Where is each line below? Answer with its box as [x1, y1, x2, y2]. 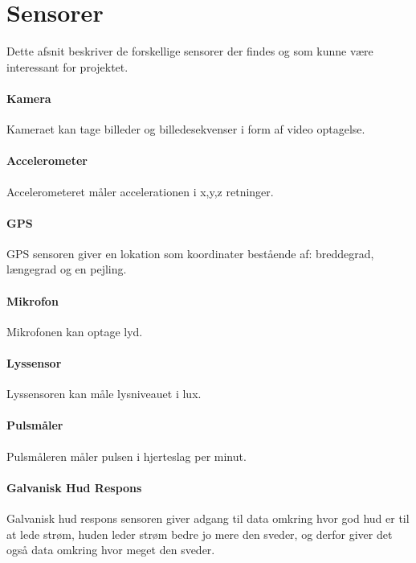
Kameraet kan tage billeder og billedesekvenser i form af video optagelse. [6, 121, 365, 138]
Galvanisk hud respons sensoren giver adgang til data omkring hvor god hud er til [6, 510, 410, 527]
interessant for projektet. [6, 58, 128, 75]
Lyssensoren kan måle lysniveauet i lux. [6, 385, 202, 402]
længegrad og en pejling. [6, 261, 127, 277]
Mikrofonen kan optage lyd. [6, 323, 143, 339]
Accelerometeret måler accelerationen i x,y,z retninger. [6, 183, 274, 199]
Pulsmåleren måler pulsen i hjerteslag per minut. [6, 447, 247, 464]
